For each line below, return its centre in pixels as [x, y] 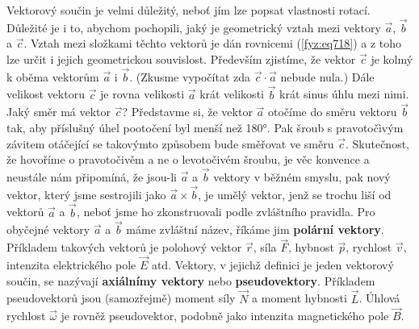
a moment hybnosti [300, 298]
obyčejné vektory [48, 229]
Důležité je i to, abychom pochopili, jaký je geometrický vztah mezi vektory [194, 27]
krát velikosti [232, 94]
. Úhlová [379, 298]
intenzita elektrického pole [71, 265]
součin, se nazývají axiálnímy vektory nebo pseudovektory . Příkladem [191, 280]
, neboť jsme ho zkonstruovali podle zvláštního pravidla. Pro [226, 212]
